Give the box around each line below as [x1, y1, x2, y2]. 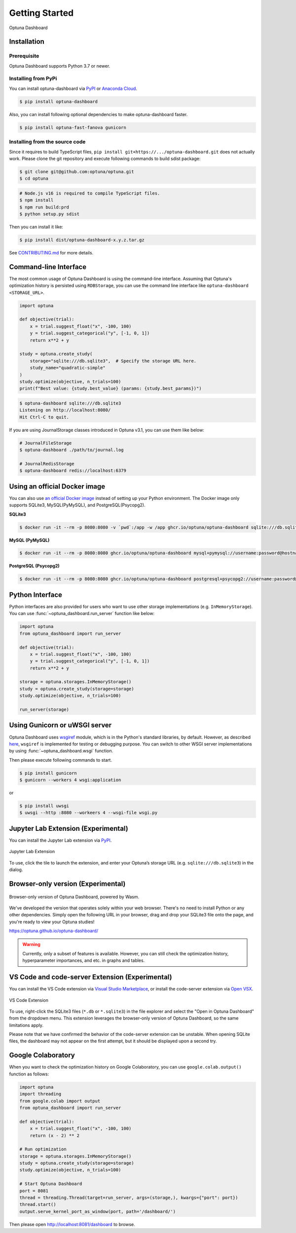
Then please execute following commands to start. [9, 757, 112, 763]
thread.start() [19, 1202, 56, 1207]
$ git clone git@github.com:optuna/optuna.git [19, 168, 134, 174]
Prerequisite [9, 52, 39, 59]
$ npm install [19, 198, 54, 203]
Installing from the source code [9, 138, 86, 145]
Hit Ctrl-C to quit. [19, 414, 69, 420]
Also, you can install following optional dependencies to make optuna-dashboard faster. [9, 111, 188, 117]
